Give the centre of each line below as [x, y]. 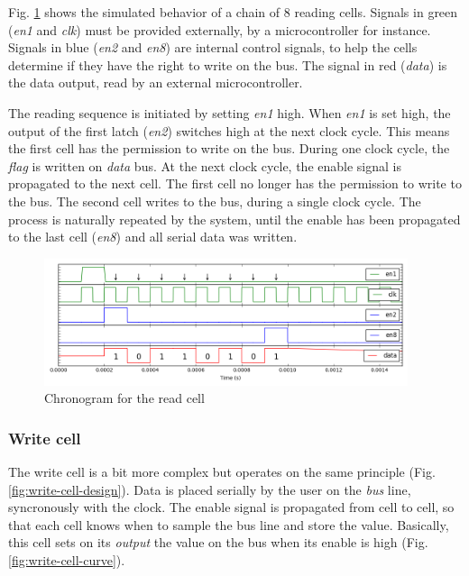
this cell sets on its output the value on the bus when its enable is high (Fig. [218, 542]
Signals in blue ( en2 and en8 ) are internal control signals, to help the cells [213, 47]
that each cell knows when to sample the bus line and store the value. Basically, [229, 524]
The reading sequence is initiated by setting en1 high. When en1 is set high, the [230, 112]
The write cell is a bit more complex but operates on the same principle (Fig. [222, 472]
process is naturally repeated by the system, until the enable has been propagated [234, 219]
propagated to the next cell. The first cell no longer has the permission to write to [235, 183]
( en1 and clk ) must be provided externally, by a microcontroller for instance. [220, 29]
